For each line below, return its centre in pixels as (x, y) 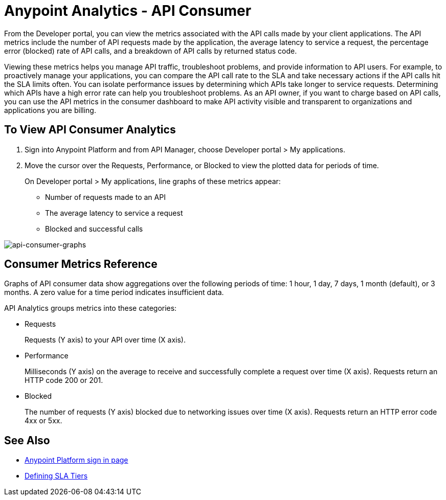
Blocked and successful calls (94, 229)
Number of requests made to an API (105, 197)
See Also (27, 440)
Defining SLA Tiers (56, 476)
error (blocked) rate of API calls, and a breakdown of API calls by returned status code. (151, 51)
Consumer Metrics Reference (81, 264)
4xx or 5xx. (43, 421)
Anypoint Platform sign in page (76, 460)
